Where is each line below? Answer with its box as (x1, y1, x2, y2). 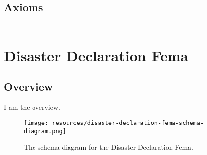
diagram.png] (24, 127, 66, 135)
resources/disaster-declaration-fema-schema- (52, 119, 204, 126)
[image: (24, 119, 49, 126)
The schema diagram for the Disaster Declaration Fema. (24, 142, 193, 152)
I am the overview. (4, 102, 60, 112)
